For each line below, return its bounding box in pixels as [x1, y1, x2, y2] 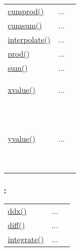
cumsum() [8, 20, 42, 31]
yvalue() [8, 133, 35, 144]
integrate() [8, 233, 44, 245]
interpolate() [8, 34, 51, 45]
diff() [8, 219, 25, 231]
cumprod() [8, 5, 44, 17]
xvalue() [8, 84, 35, 95]
